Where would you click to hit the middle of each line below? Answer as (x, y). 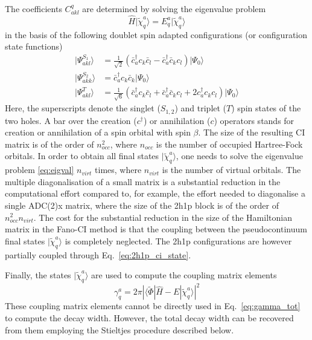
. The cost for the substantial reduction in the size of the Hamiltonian (163, 217)
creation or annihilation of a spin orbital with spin (98, 132)
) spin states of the (266, 108)
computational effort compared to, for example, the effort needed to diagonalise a (155, 193)
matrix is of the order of (49, 144)
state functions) (34, 46)
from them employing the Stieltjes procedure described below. (119, 329)
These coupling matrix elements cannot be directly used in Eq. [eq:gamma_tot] (153, 306)
